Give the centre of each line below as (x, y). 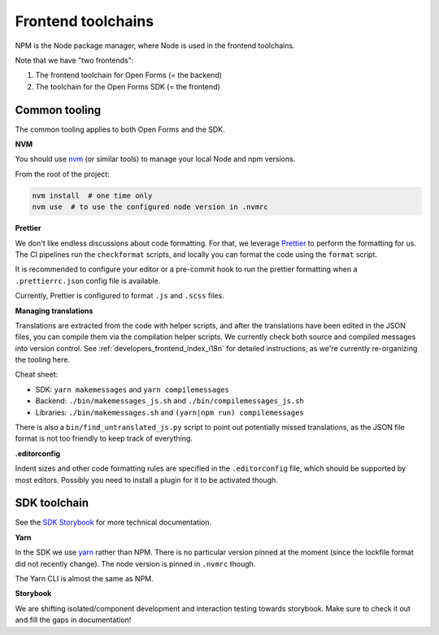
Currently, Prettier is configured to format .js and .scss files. (120, 296)
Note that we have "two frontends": (74, 60)
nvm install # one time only (92, 196)
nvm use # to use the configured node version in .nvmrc (150, 207)
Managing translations (54, 311)
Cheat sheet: (37, 375)
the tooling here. (43, 360)
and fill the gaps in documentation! (73, 620)
